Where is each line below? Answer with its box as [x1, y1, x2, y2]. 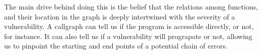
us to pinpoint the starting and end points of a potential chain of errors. [4, 40, 228, 51]
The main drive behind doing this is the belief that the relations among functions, [4, 1, 258, 11]
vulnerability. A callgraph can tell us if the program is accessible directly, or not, [4, 21, 254, 31]
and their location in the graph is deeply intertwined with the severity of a [4, 11, 235, 21]
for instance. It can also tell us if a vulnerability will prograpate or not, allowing [4, 30, 252, 41]
